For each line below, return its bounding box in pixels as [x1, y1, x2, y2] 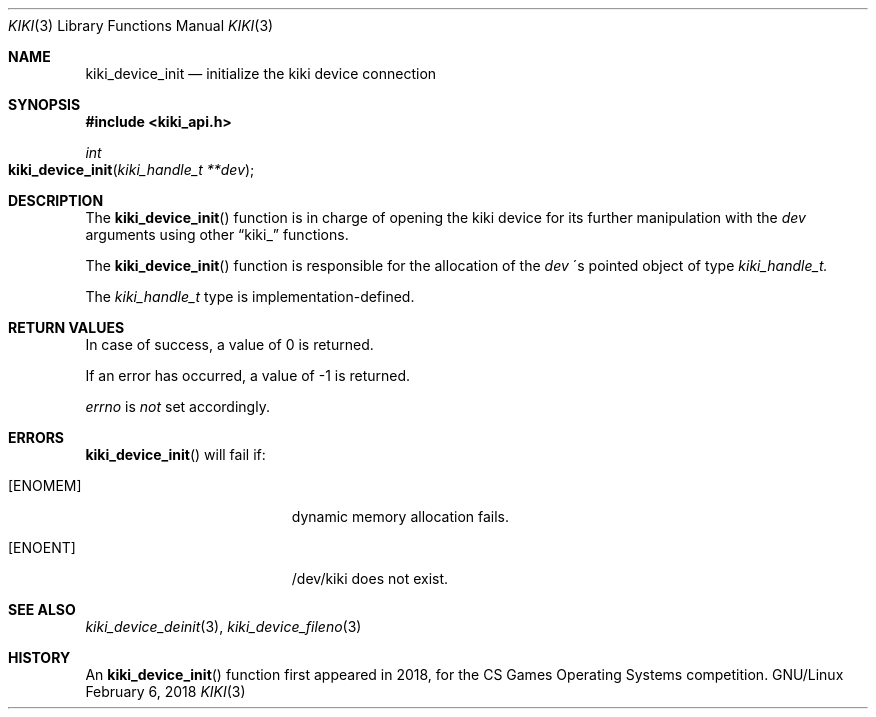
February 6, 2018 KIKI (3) [85, 683, 246, 700]
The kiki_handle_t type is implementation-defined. [85, 288, 415, 305]
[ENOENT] [8, 539, 76, 556]
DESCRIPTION [8, 192, 104, 209]
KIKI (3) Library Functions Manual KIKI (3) [8, 17, 274, 34]
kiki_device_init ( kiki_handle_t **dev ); [8, 161, 255, 178]
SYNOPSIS [8, 96, 81, 113]
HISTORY [8, 649, 71, 666]
